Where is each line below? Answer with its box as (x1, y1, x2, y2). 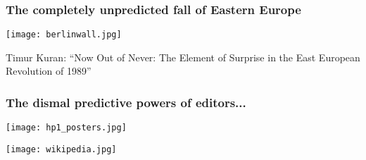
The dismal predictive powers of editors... (6, 93, 246, 111)
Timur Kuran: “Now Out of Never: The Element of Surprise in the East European (6, 49, 360, 64)
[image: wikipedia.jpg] (6, 144, 117, 154)
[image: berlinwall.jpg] (6, 30, 122, 40)
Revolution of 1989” (6, 63, 91, 78)
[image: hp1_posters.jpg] (6, 123, 127, 133)
